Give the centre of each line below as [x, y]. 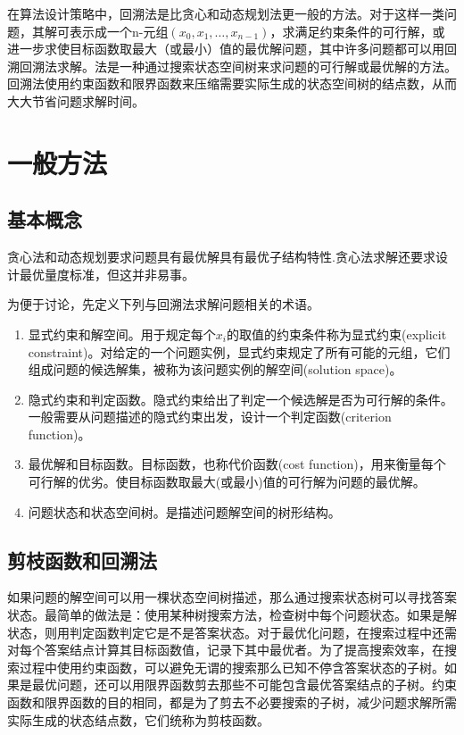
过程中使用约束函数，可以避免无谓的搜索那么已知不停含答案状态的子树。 [232, 667]
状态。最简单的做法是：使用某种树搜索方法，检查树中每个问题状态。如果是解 [232, 615]
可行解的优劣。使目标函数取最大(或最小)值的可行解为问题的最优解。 [227, 482]
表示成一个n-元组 [119, 31]
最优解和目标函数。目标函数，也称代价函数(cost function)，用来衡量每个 [237, 464]
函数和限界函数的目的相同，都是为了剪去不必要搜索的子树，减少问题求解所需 [232, 702]
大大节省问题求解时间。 [76, 100]
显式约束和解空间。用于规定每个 [122, 334]
